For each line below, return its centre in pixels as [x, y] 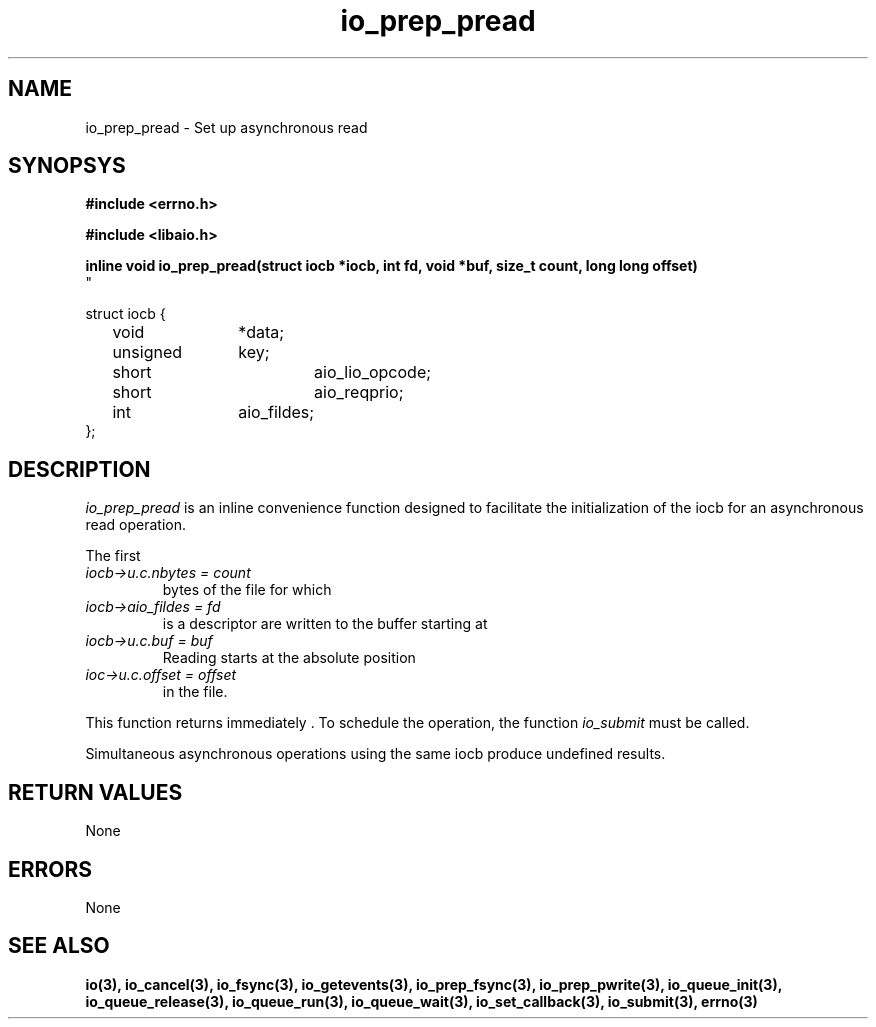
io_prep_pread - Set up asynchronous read [226, 127]
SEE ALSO [59, 946]
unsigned [147, 352]
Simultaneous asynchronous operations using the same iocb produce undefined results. [375, 754]
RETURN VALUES [95, 792]
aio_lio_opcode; [373, 372]
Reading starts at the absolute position [289, 658]
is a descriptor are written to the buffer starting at [325, 624]
